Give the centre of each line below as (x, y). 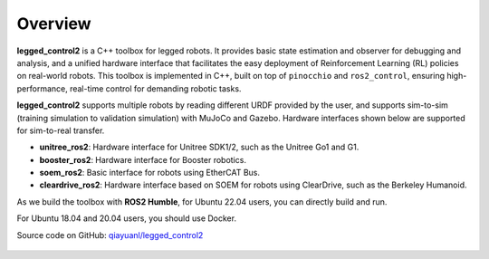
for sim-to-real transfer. (61, 130)
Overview (54, 24)
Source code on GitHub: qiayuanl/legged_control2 (110, 235)
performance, (42, 88)
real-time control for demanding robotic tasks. (155, 88)
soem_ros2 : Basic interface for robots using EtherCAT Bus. (150, 173)
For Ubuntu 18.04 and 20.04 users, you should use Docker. (127, 218)
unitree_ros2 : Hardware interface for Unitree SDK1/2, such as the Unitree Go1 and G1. (199, 147)
